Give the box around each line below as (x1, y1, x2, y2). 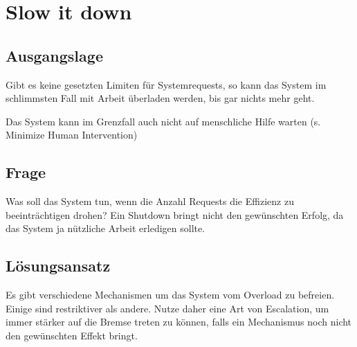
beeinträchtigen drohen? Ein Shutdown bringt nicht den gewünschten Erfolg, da (6, 207, 344, 222)
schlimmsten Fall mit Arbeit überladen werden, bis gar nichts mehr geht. (6, 91, 315, 105)
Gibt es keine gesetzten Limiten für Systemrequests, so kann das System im (6, 77, 327, 91)
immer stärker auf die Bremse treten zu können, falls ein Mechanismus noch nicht (6, 314, 352, 329)
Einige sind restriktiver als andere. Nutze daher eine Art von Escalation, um (6, 301, 329, 315)
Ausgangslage (6, 44, 103, 66)
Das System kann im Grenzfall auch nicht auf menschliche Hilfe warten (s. (6, 114, 321, 128)
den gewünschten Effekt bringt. (6, 328, 138, 342)
